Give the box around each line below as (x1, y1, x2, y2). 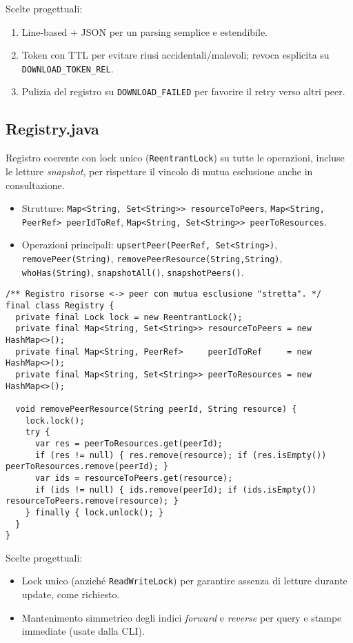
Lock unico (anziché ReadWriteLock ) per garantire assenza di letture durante (21, 573, 347, 588)
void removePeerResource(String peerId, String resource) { (15, 404, 297, 414)
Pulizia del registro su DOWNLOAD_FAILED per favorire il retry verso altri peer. (21, 84, 345, 99)
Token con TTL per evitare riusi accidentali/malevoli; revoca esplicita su (21, 48, 330, 62)
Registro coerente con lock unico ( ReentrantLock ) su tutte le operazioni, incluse (6, 150, 345, 165)
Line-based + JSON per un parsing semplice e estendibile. (21, 24, 268, 39)
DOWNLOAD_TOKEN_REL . (21, 61, 114, 75)
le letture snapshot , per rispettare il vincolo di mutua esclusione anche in (6, 164, 313, 178)
